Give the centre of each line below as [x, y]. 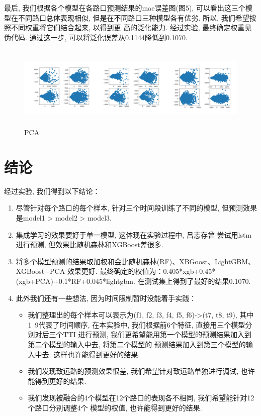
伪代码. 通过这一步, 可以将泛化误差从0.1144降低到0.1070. [96, 37]
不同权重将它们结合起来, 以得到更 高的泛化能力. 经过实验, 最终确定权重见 [131, 27]
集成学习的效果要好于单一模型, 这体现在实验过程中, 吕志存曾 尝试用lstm [134, 234]
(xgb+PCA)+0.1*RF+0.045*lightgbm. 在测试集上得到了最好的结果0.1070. [133, 281]
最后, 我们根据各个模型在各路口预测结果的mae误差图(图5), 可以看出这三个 [125, 8]
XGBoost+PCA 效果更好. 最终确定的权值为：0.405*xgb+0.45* [116, 271]
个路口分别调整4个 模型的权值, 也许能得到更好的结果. [115, 407]
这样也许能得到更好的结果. [97, 354]
